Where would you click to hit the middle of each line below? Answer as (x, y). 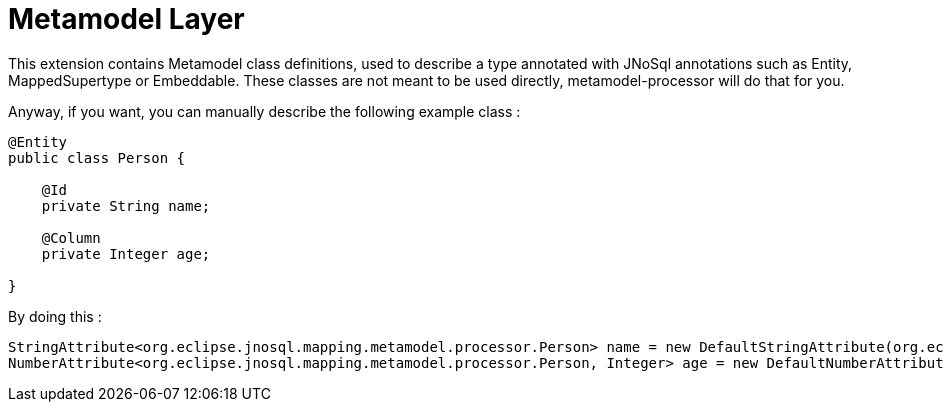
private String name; (126, 205)
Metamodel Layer (126, 19)
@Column (71, 237)
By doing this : (55, 316)
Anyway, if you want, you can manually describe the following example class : (264, 111)
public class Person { (97, 157)
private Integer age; (126, 253)
